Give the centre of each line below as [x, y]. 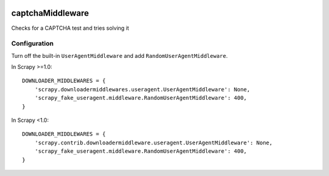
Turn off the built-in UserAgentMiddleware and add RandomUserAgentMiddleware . [119, 55]
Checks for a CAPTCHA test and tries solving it [70, 28]
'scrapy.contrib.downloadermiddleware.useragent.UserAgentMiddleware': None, [154, 143]
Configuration [33, 44]
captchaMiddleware [50, 13]
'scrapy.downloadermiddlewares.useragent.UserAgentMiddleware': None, [142, 89]
